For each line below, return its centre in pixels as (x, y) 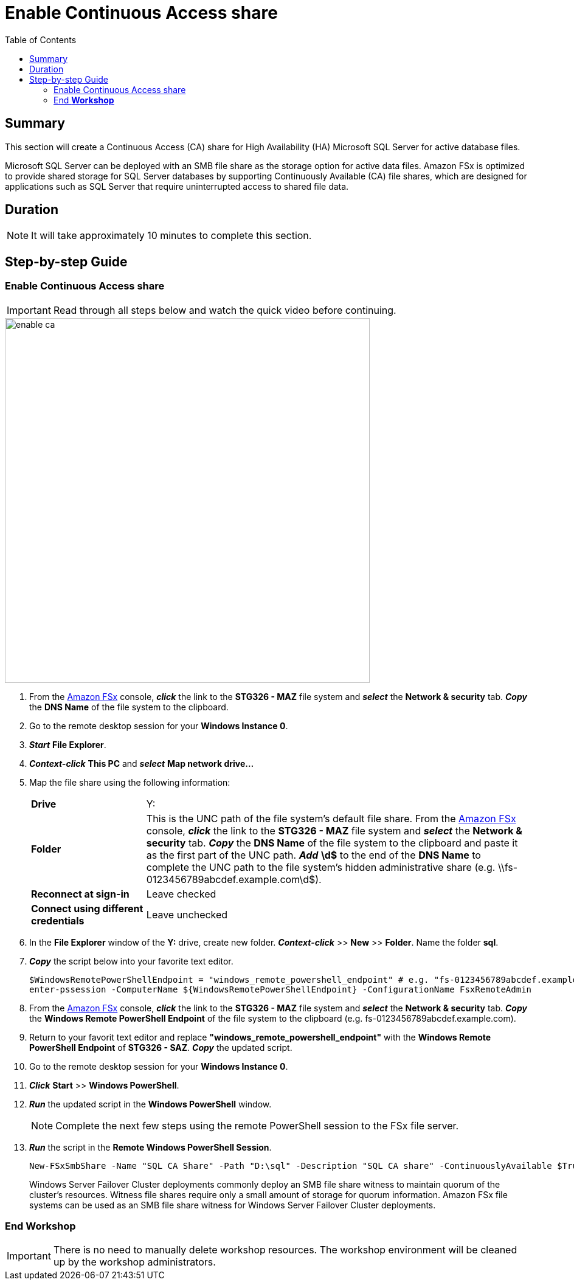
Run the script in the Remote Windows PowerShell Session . (150, 1147)
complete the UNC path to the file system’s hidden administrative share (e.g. (321, 867)
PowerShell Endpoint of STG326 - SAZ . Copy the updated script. (161, 1047)
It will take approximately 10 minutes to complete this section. (171, 236)
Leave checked (181, 894)
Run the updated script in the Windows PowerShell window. (150, 1104)
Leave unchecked (187, 914)
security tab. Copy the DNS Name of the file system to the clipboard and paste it (332, 843)
